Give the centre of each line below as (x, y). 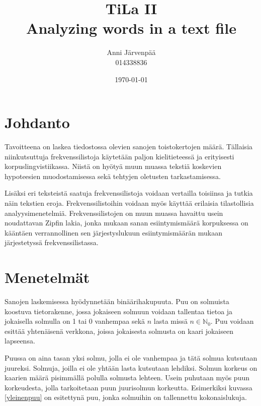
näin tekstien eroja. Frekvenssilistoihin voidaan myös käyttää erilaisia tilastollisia (129, 203)
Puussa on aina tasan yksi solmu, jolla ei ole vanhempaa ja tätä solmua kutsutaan (131, 358)
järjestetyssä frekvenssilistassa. (52, 242)
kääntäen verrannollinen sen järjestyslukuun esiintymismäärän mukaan (114, 232)
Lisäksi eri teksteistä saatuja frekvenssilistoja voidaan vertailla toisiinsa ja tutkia (129, 193)
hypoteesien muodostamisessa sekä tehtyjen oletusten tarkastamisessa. (113, 176)
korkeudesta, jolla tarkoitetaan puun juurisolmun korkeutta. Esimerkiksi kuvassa (128, 387)
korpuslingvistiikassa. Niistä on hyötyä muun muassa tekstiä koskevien (113, 166)
